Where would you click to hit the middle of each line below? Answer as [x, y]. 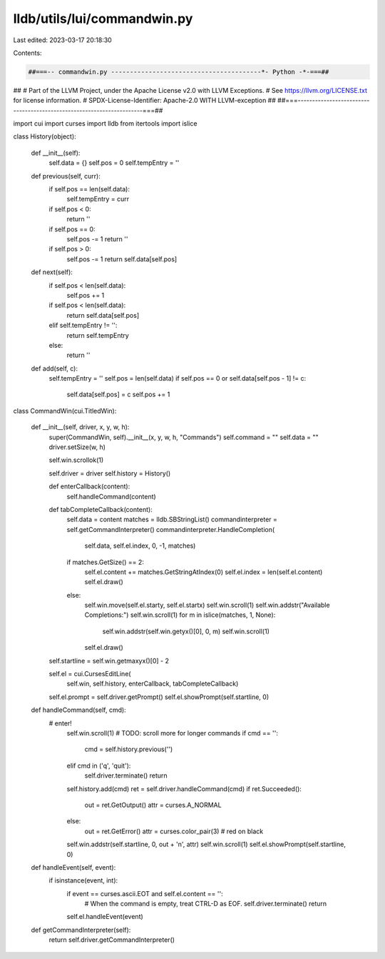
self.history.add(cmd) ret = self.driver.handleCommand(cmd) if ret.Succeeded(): [184, 788]
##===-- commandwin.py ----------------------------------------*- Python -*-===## [179, 72]
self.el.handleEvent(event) [105, 917]
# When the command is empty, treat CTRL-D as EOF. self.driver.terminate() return [206, 904]
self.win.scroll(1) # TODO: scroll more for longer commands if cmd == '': [172, 733]
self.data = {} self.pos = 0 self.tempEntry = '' [114, 163]
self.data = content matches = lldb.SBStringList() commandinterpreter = [172, 519]
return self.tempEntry [98, 335]
